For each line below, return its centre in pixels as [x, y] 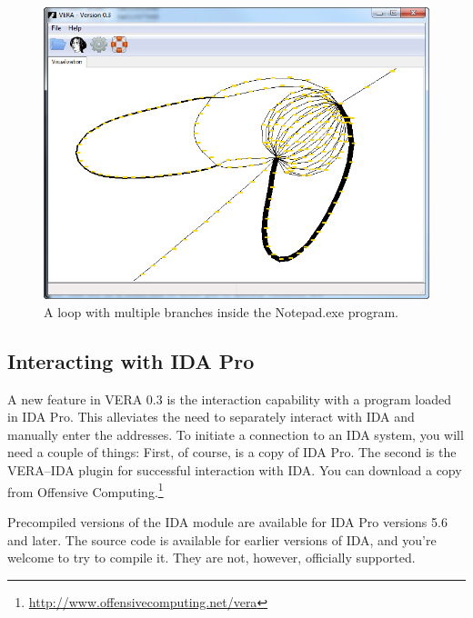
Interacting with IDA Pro [131, 360]
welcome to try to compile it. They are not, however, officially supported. [211, 558]
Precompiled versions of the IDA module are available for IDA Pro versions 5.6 [227, 521]
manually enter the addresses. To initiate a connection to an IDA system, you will [236, 434]
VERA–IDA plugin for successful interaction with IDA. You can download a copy [235, 470]
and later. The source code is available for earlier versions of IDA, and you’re [222, 539]
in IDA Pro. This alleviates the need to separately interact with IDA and [211, 417]
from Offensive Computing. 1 [86, 490]
